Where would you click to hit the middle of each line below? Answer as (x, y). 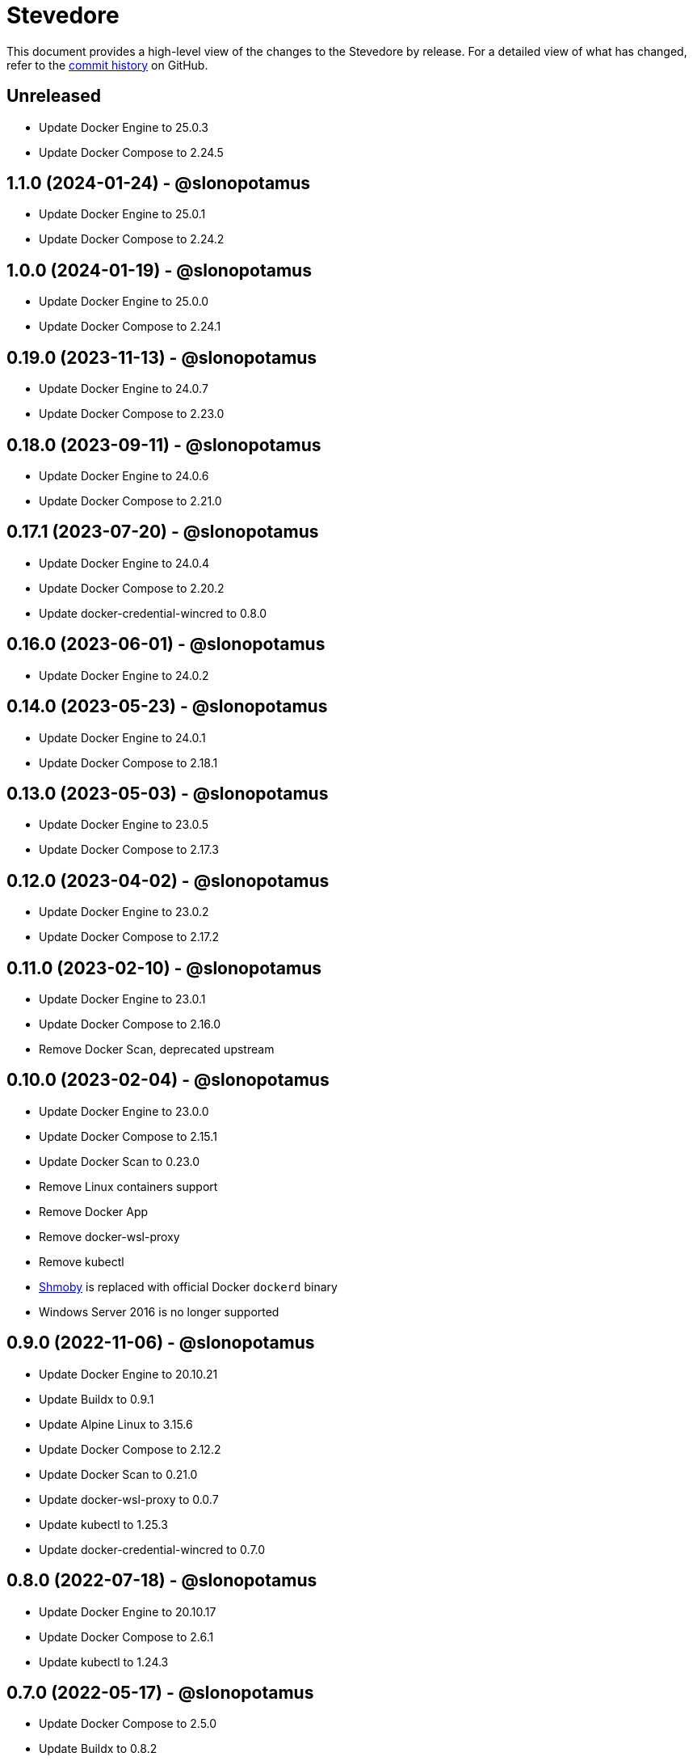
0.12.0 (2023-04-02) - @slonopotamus (168, 880)
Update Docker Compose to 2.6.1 (126, 1636)
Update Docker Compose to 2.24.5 (131, 152)
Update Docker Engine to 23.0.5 (124, 825)
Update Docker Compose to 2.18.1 (128, 762)
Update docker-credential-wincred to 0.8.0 (153, 613)
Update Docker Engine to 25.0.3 (124, 127)
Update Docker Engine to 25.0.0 (124, 302)
